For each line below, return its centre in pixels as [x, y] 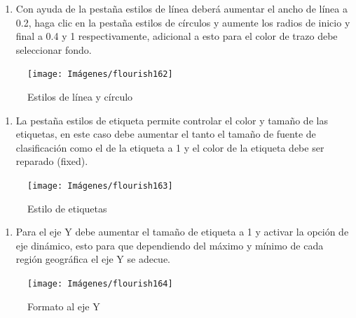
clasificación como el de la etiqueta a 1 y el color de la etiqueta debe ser [170, 147]
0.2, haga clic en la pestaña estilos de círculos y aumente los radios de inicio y [183, 22]
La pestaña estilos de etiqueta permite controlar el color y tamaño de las [172, 120]
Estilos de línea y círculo [80, 97]
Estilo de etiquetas [67, 208]
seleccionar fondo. [54, 49]
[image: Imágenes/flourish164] [100, 284]
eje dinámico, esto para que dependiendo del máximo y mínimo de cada [170, 245]
